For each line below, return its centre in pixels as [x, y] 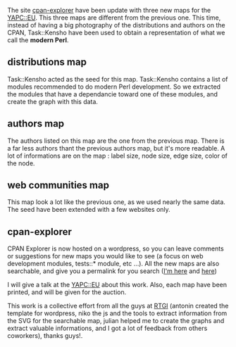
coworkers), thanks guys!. [45, 336]
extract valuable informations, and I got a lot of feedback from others [107, 328]
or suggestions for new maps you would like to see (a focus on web [105, 256]
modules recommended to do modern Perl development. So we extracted [114, 87]
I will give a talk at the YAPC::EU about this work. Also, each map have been [117, 285]
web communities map [58, 185]
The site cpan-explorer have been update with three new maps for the [109, 10]
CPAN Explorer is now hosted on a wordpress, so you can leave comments [116, 248]
